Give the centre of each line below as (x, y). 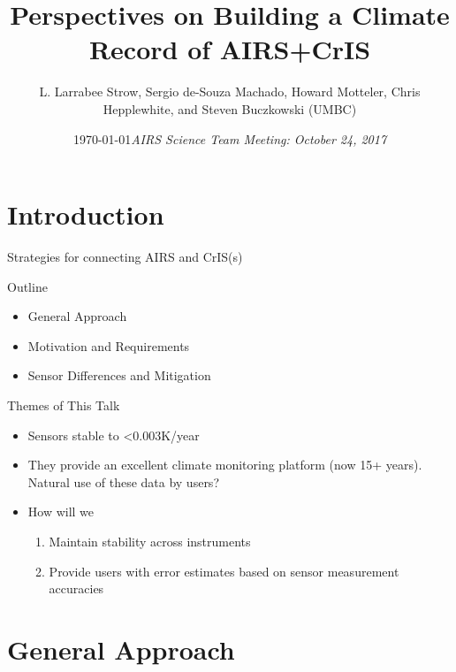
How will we (61, 512)
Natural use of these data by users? (123, 481)
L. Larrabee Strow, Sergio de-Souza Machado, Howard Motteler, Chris (230, 92)
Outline (27, 286)
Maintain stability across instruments (150, 541)
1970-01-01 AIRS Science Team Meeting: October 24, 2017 (230, 138)
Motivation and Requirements (109, 345)
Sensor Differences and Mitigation (119, 375)
